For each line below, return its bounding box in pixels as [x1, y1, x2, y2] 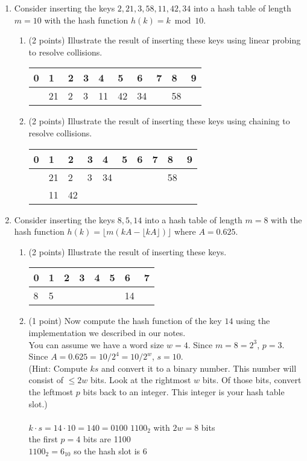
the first [28, 433, 58, 445]
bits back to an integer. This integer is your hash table [83, 385, 285, 398]
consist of [28, 374, 63, 386]
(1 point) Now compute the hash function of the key [28, 314, 222, 327]
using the [236, 314, 270, 327]
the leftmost [28, 385, 74, 398]
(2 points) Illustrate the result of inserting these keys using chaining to [28, 115, 290, 127]
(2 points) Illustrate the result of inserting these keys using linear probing [28, 34, 301, 46]
